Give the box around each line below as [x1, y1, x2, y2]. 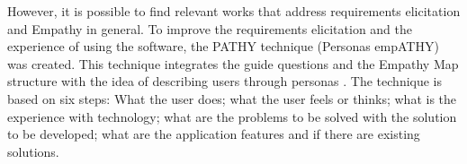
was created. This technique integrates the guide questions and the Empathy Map [7, 54, 459, 73]
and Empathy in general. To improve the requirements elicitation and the [7, 19, 413, 38]
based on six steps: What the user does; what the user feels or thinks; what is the [7, 89, 457, 108]
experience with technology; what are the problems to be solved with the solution [7, 107, 457, 125]
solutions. [7, 142, 59, 160]
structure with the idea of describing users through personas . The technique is [7, 72, 443, 91]
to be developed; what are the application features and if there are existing [7, 125, 420, 143]
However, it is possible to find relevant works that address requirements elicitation [7, 2, 461, 20]
